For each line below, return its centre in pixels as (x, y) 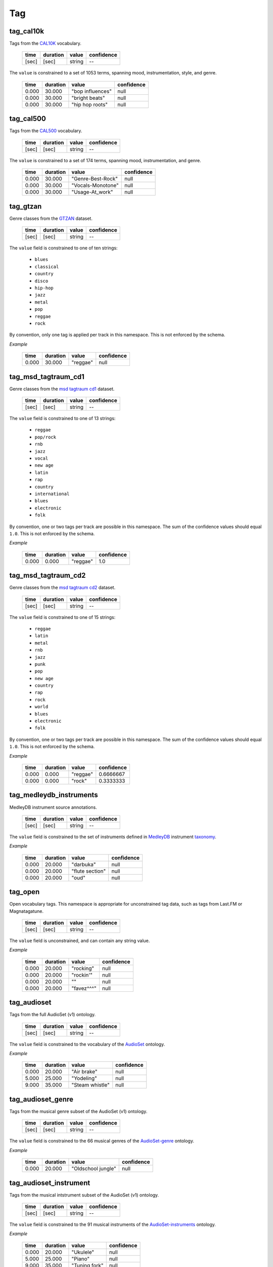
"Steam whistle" (90, 1085)
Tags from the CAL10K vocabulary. (45, 44)
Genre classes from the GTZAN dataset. (51, 218)
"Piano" (81, 1258)
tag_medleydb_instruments (54, 795)
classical (47, 267)
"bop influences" (92, 91)
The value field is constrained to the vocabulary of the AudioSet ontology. (87, 1044)
